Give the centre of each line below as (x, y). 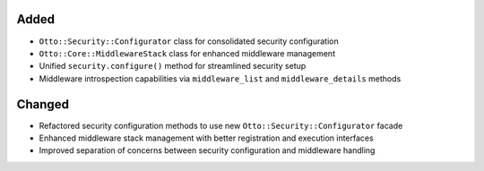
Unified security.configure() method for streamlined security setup (173, 66)
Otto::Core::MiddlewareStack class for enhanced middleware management (187, 53)
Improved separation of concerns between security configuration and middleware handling (207, 150)
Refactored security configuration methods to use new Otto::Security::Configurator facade (221, 125)
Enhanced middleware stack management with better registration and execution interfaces (206, 138)
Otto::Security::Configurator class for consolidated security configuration (189, 41)
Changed (43, 104)
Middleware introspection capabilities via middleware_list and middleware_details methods (220, 78)
